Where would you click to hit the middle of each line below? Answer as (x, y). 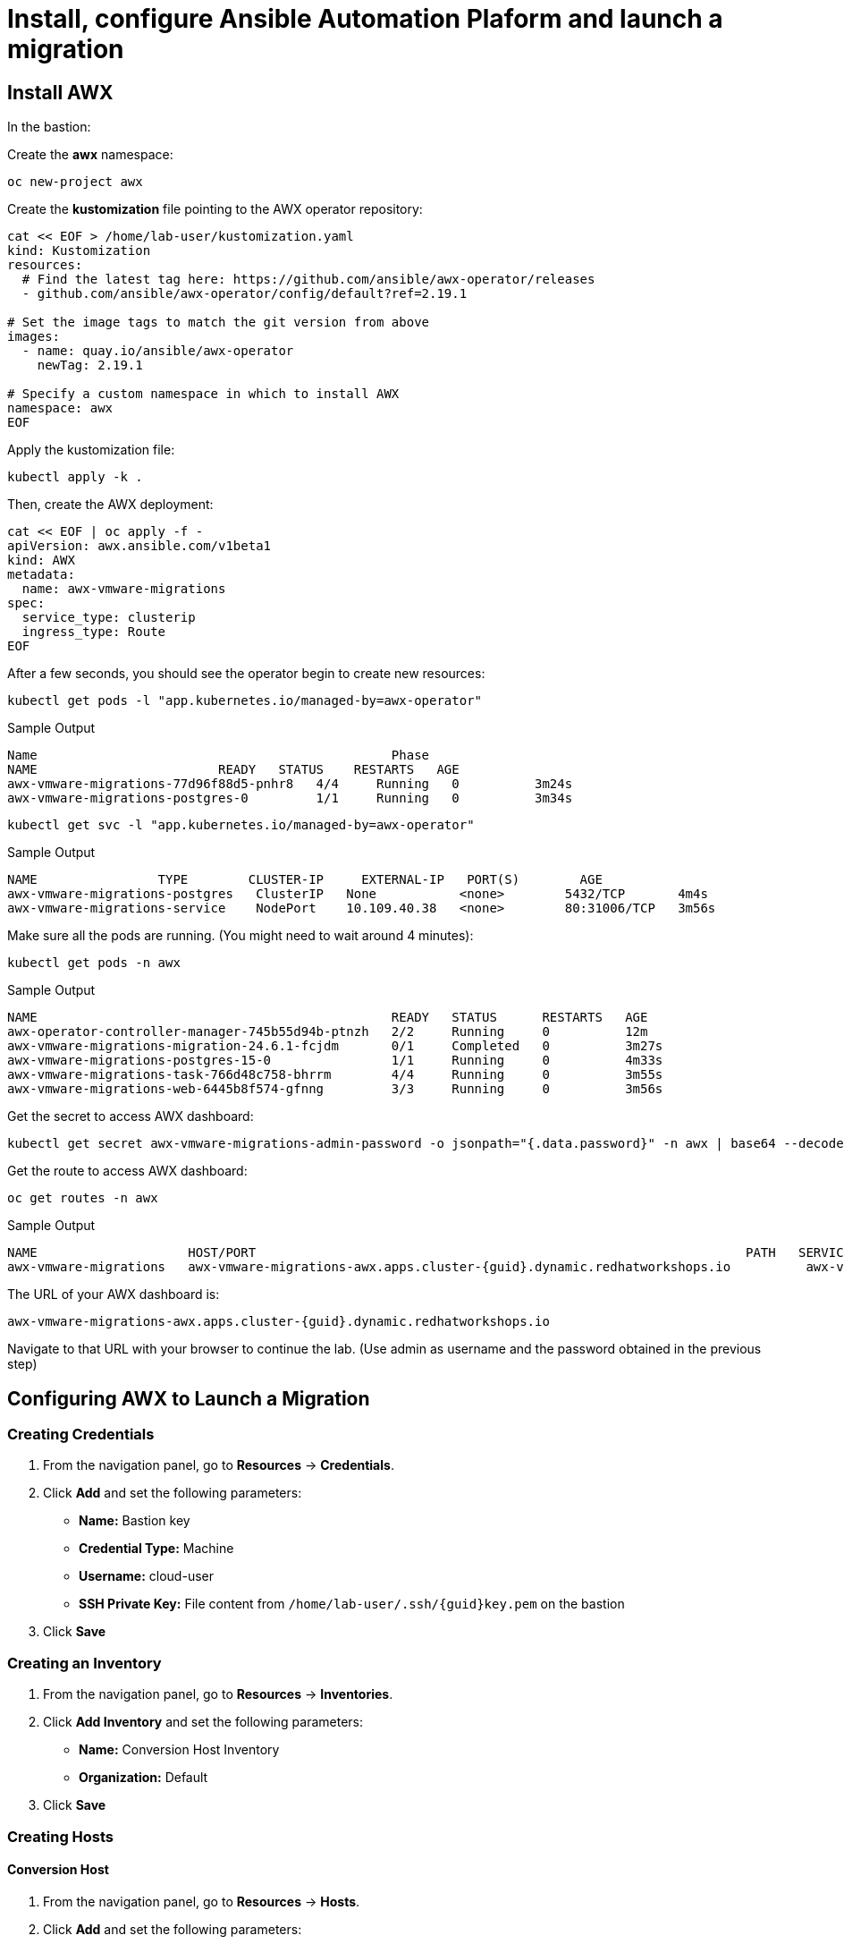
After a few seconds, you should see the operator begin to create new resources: (246, 674)
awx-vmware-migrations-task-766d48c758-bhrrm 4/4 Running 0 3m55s (335, 1075)
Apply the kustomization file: (91, 450)
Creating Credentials (81, 1435)
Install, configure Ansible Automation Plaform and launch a (365, 19)
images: (34, 337)
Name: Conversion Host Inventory (179, 1750)
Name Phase (219, 756)
